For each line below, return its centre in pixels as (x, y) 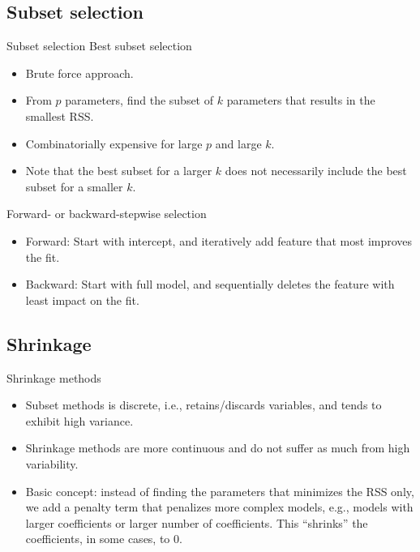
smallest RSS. (60, 116)
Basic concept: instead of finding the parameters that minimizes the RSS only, (220, 491)
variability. (52, 463)
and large (238, 143)
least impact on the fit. (82, 300)
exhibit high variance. (79, 420)
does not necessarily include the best (316, 171)
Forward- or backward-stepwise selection (107, 214)
